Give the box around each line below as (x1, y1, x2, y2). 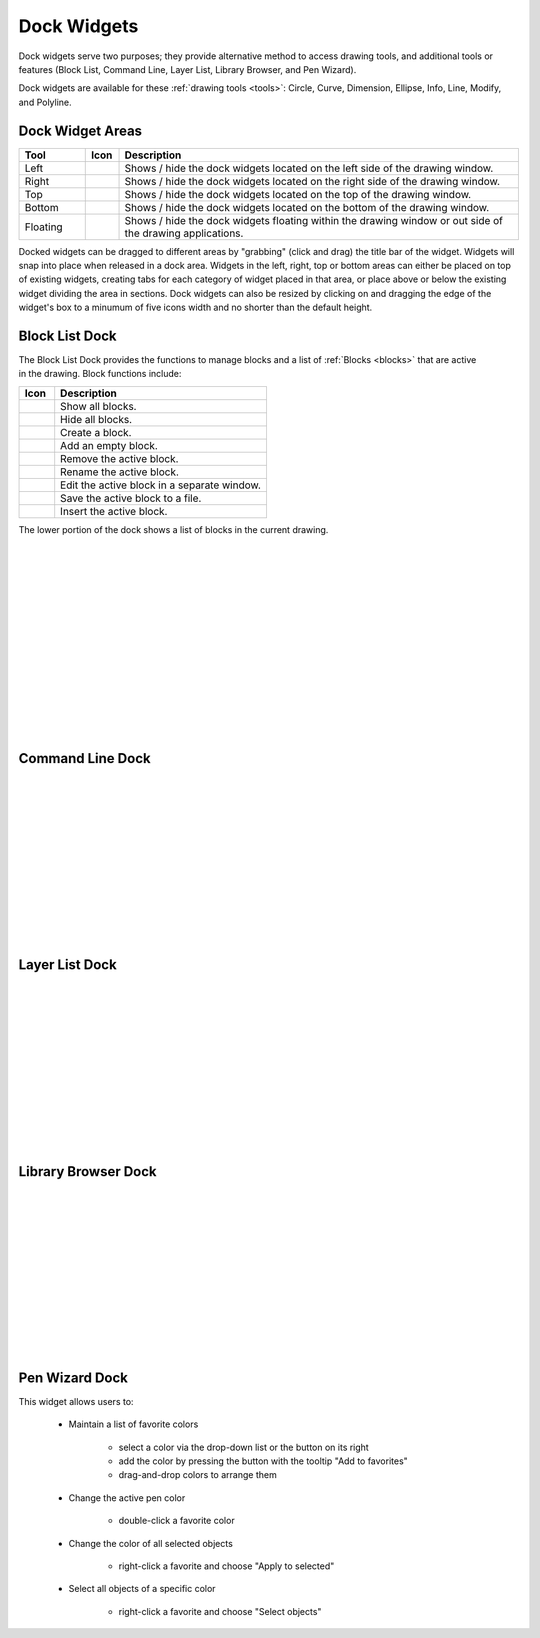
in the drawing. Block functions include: (18, 368, 182, 380)
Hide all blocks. (60, 412, 133, 426)
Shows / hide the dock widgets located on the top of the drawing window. (124, 187, 472, 201)
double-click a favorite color (118, 1515, 235, 1527)
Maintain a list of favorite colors (68, 1418, 199, 1430)
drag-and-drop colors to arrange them (118, 1469, 277, 1481)
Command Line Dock (18, 750, 151, 767)
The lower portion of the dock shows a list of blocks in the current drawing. (18, 523, 329, 535)
